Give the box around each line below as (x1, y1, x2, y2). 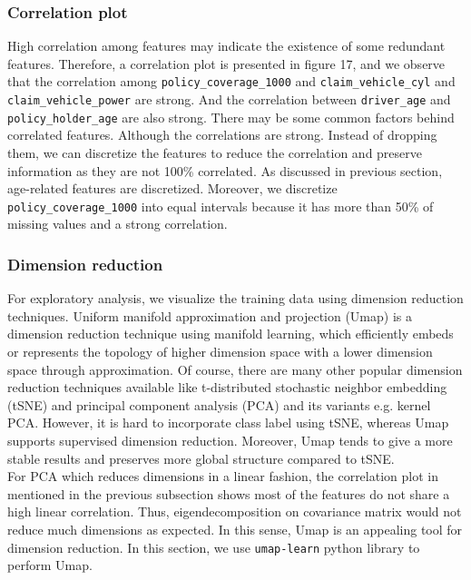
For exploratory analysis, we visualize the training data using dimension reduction (7, 289, 464, 308)
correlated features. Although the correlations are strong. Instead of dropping (7, 125, 437, 144)
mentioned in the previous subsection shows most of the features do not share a (7, 484, 450, 503)
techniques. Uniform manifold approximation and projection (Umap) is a (7, 306, 412, 325)
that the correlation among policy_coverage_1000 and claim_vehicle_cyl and (7, 72, 456, 91)
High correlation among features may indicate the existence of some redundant (7, 36, 446, 55)
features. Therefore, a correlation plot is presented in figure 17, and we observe (7, 54, 446, 73)
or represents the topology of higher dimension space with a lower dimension (7, 342, 433, 360)
